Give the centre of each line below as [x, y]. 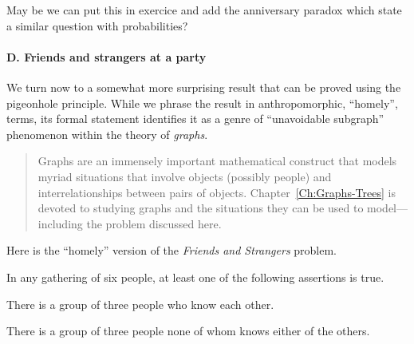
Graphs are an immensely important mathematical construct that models [217, 161]
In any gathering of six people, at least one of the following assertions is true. [195, 277]
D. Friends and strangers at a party [106, 56]
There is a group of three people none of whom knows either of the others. [188, 331]
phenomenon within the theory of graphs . [107, 134]
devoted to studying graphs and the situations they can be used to [201, 208]
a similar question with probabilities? [97, 25]
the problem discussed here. [154, 223]
